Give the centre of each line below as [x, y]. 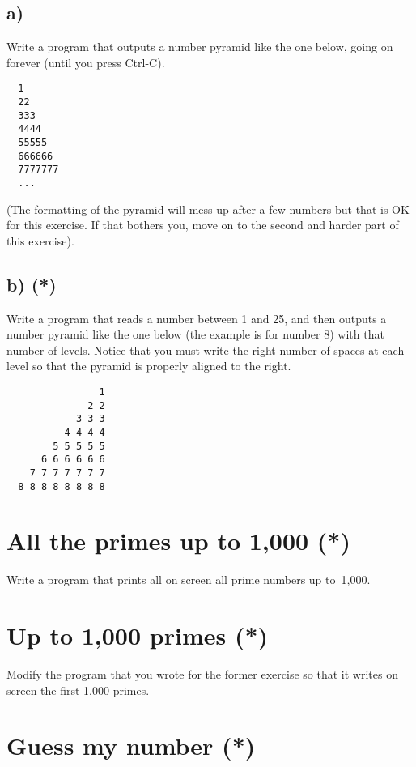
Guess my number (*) [131, 746]
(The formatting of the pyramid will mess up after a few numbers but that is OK [208, 209]
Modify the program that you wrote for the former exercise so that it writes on [202, 674]
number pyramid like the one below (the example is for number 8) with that [195, 334]
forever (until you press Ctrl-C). [86, 62]
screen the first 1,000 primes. [78, 690]
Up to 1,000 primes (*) [138, 635]
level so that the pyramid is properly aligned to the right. [149, 366]
